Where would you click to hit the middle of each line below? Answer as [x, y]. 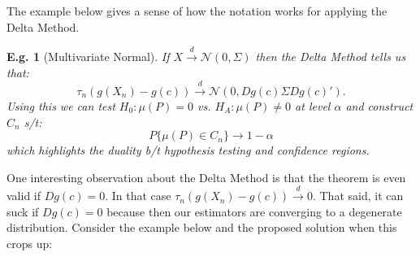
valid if [24, 196]
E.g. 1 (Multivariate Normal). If [88, 56]
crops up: [30, 243]
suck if [23, 211]
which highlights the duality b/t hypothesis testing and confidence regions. [188, 150]
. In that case [138, 196]
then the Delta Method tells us [331, 56]
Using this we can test [61, 105]
